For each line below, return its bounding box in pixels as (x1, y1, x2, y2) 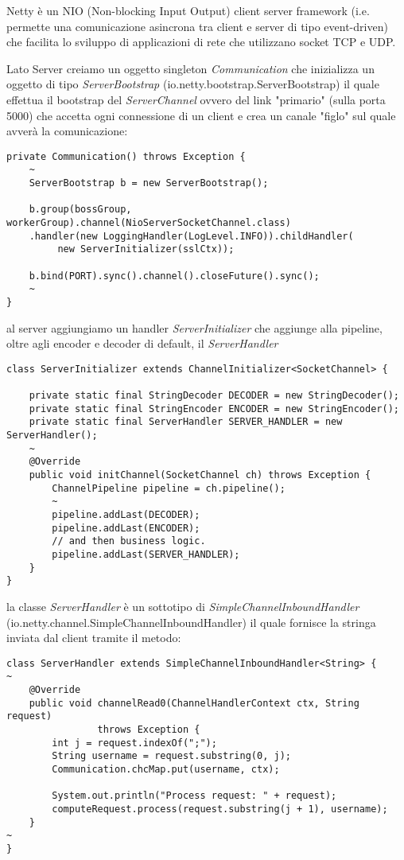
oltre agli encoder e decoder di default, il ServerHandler (6, 335, 278, 352)
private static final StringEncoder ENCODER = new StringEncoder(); (29, 403, 399, 414)
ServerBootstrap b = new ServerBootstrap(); (29, 177, 269, 189)
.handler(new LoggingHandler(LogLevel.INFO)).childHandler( (29, 230, 354, 242)
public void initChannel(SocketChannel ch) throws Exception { (29, 469, 371, 481)
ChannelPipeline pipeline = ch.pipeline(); (52, 482, 286, 494)
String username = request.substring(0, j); (52, 750, 291, 762)
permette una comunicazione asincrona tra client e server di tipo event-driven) (6, 18, 388, 34)
